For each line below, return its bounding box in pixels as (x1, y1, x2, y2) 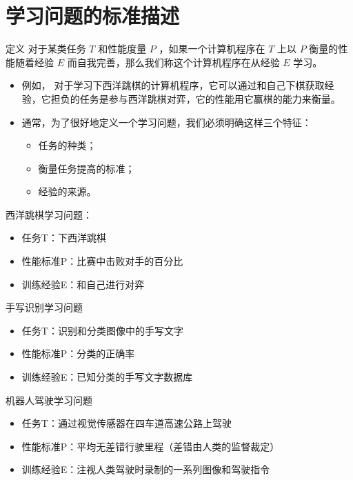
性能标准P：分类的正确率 (21, 346, 135, 361)
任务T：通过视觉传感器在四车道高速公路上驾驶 (21, 416, 232, 430)
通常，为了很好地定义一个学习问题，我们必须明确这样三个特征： (21, 114, 312, 129)
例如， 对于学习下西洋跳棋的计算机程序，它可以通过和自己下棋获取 (21, 78, 325, 92)
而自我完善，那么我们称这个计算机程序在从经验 (67, 54, 280, 69)
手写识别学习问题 (6, 300, 83, 314)
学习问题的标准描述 (6, 1, 180, 30)
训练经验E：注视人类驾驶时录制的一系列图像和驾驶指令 (21, 462, 270, 477)
